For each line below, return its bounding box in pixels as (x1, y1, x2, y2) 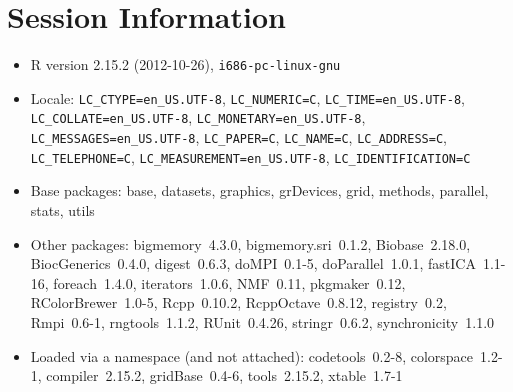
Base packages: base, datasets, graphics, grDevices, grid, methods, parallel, (30, 180, 489, 201)
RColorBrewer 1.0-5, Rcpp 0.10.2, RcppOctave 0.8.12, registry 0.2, (30, 292, 447, 313)
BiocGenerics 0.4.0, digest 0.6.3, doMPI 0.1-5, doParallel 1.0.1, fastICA (30, 253, 476, 274)
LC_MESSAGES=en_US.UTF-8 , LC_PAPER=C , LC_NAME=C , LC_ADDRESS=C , (30, 127, 447, 148)
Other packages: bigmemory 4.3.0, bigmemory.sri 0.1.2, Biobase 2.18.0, (30, 233, 471, 254)
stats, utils (30, 200, 95, 220)
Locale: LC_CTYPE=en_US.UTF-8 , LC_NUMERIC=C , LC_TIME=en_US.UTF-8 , (30, 87, 465, 108)
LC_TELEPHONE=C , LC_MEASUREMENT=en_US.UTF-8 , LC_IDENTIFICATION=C (30, 146, 471, 167)
